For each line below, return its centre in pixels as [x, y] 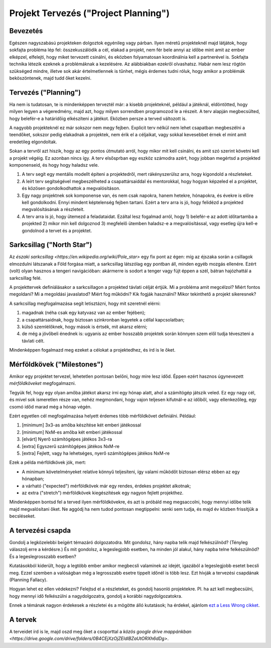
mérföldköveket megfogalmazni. [43, 383]
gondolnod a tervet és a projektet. [57, 231]
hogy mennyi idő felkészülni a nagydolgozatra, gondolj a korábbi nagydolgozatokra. [96, 596]
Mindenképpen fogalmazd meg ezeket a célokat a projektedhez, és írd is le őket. [92, 350]
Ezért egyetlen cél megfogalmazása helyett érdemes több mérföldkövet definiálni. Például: [103, 416]
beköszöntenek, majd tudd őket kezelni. [50, 78]
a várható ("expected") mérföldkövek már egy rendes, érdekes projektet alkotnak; [106, 486]
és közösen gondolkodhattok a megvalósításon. [71, 188]
